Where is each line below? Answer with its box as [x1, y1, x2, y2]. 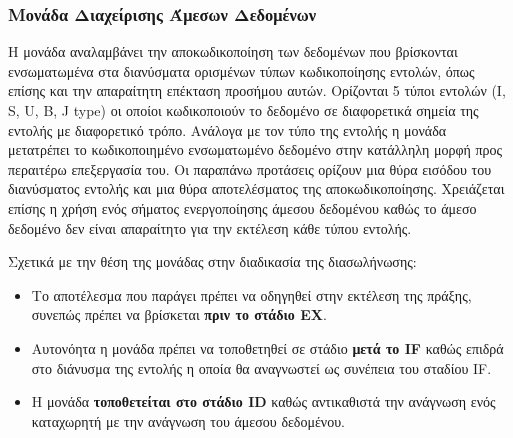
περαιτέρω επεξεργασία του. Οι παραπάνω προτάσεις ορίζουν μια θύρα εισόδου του [8, 158, 492, 179]
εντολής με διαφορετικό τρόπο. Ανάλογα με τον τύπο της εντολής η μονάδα [8, 119, 447, 140]
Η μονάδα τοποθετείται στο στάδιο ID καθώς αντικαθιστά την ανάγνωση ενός [31, 391, 496, 412]
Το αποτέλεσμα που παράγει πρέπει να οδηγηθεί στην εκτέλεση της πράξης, [31, 284, 472, 305]
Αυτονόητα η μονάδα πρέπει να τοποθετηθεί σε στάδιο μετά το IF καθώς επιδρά [31, 337, 504, 358]
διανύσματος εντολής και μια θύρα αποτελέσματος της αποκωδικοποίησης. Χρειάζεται [8, 178, 505, 199]
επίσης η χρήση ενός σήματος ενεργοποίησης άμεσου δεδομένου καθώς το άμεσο [8, 197, 477, 218]
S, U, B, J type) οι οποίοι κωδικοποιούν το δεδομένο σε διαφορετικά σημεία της [8, 100, 479, 120]
